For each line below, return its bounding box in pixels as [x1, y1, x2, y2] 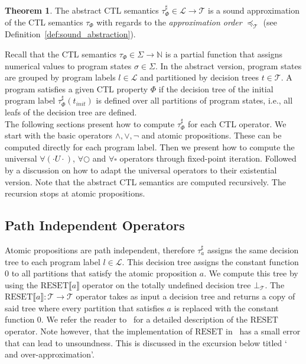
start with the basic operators [5, 129, 112, 141]
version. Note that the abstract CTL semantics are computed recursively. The [5, 175, 286, 188]
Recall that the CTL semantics [5, 47, 117, 60]
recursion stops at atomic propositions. [5, 187, 145, 199]
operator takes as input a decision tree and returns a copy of [76, 290, 295, 302]
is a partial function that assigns [165, 47, 283, 60]
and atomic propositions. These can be [141, 129, 282, 141]
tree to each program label [5, 255, 100, 268]
